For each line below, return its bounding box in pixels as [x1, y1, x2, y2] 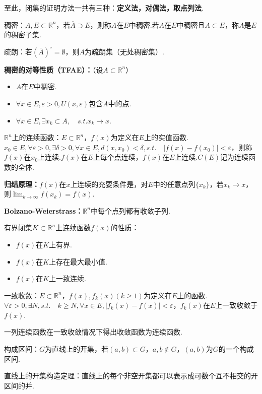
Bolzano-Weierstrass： [4, 205, 83, 216]
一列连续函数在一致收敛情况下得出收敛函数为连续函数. [4, 326, 182, 337]
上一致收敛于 [215, 300, 258, 310]
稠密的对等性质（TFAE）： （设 [4, 64, 103, 75]
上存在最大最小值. [49, 256, 107, 267]
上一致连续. [49, 273, 86, 284]
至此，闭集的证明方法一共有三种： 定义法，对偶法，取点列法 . [4, 3, 204, 13]
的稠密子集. [4, 29, 41, 40]
